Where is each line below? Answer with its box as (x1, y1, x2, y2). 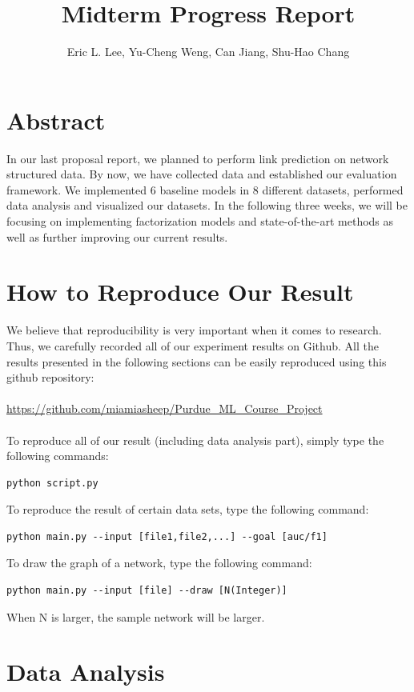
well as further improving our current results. (6, 228, 228, 245)
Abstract (6, 103, 106, 136)
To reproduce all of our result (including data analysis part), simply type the (6, 431, 384, 448)
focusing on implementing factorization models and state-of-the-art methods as (6, 213, 394, 230)
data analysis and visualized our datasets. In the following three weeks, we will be (6, 197, 408, 214)
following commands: (6, 447, 109, 464)
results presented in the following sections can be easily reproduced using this (6, 353, 387, 370)
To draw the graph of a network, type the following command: (6, 554, 312, 571)
